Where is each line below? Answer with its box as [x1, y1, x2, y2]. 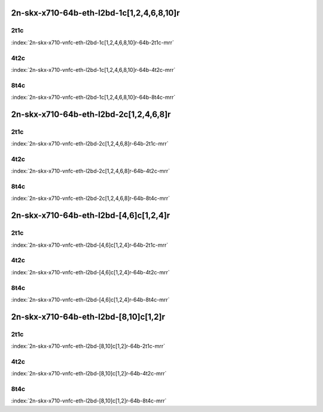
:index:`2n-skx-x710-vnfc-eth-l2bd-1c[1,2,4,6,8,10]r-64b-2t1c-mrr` [11, 39, 175, 46]
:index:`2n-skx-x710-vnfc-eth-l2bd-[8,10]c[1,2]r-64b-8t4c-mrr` [11, 397, 167, 404]
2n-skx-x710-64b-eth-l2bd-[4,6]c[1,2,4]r [11, 210, 170, 221]
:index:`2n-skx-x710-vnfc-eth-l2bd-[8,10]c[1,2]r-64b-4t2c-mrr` [11, 370, 167, 377]
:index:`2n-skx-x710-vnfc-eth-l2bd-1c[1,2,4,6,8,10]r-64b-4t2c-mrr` [11, 66, 176, 73]
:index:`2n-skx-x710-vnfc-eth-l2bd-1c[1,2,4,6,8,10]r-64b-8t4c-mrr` [11, 93, 176, 101]
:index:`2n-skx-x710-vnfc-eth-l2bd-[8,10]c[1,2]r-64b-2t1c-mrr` [11, 343, 166, 350]
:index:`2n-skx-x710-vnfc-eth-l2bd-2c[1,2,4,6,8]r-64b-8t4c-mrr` [11, 195, 170, 202]
